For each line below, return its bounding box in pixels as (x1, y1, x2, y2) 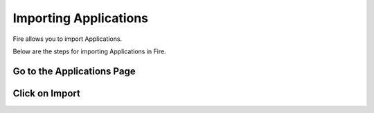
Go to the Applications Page (12, 65, 136, 77)
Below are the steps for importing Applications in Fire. (12, 47, 166, 55)
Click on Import (12, 87, 81, 99)
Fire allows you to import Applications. (12, 35, 123, 43)
